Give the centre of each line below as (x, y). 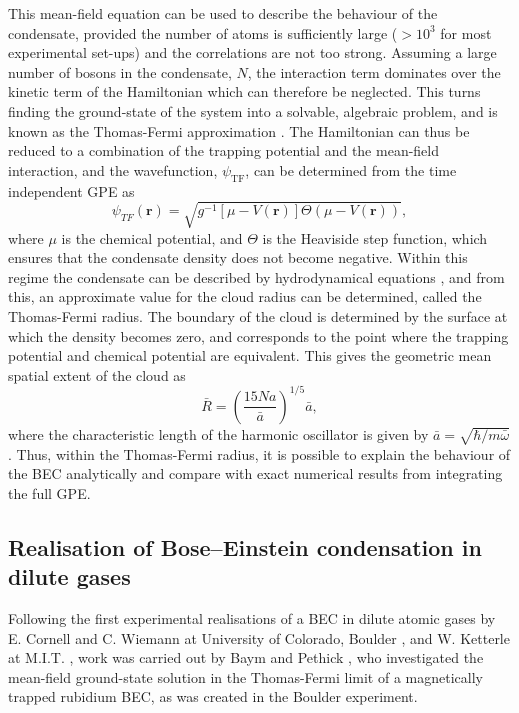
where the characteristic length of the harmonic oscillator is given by (218, 433)
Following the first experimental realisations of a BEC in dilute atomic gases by (252, 618)
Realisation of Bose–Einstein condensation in (245, 546)
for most (466, 32)
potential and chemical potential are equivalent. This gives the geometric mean (250, 355)
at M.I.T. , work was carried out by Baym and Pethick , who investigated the (246, 657)
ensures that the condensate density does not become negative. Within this (238, 257)
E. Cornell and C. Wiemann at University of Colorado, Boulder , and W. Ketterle (259, 637)
